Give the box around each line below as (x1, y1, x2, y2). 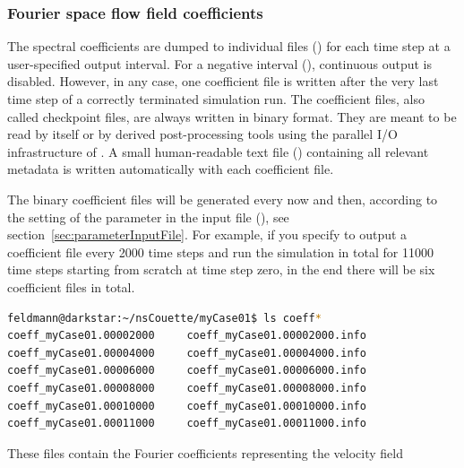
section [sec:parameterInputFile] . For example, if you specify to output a (7, 225, 408, 244)
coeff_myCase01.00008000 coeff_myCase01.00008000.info (7, 381, 366, 394)
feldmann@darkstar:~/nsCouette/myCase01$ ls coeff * (7, 311, 322, 325)
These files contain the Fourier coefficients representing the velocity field (7, 443, 404, 462)
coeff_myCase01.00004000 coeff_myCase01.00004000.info (7, 346, 366, 360)
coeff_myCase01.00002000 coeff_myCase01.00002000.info (7, 329, 366, 342)
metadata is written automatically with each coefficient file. (7, 160, 334, 178)
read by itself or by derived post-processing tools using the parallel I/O (7, 125, 398, 143)
